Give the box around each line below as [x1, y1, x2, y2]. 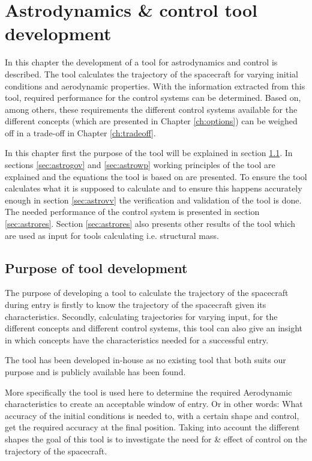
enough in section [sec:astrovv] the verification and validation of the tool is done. [5, 193, 302, 206]
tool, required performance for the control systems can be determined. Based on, [5, 91, 301, 104]
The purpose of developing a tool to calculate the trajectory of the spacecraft [5, 286, 289, 299]
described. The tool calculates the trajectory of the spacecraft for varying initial [5, 67, 298, 80]
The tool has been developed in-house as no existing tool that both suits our [5, 354, 286, 366]
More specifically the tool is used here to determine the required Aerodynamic [5, 385, 292, 398]
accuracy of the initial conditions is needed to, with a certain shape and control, [5, 409, 299, 421]
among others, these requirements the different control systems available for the [5, 103, 298, 115]
